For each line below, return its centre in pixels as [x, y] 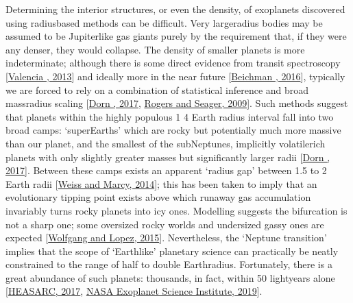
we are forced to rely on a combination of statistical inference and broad [157, 89]
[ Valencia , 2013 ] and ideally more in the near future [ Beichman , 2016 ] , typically [175, 76]
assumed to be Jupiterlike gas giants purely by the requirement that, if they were [176, 36]
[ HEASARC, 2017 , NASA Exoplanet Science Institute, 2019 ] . [134, 291]
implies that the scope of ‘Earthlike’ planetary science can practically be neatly [172, 251]
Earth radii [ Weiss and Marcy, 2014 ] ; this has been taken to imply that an [161, 183]
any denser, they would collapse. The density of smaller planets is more [155, 49]
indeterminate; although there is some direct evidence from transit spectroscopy [173, 63]
